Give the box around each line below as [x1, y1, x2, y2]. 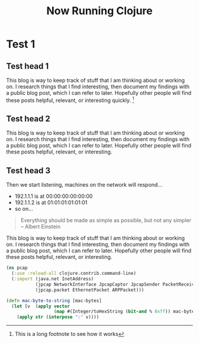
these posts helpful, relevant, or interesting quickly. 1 [6, 96, 134, 104]
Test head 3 [6, 165, 51, 175]
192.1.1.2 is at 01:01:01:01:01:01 [14, 199, 88, 206]
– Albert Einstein [20, 223, 61, 230]
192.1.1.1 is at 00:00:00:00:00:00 [14, 193, 93, 200]
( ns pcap [6, 265, 28, 271]
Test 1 [6, 37, 36, 51]
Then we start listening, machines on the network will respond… [6, 181, 163, 188]
